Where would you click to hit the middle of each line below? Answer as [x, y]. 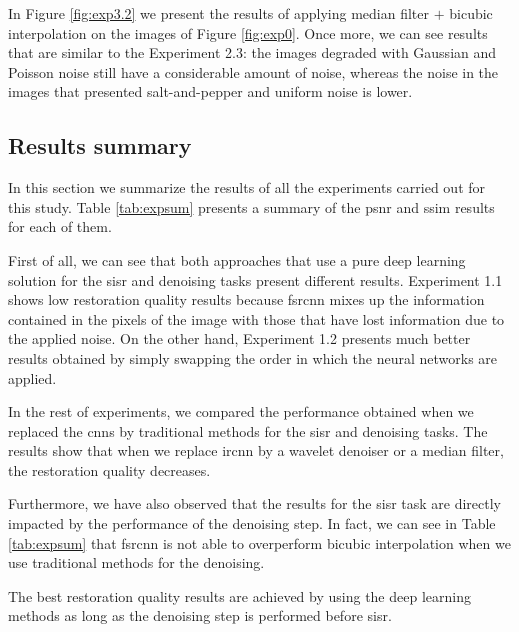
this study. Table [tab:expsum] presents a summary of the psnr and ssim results [251, 206]
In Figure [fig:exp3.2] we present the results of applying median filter [219, 13]
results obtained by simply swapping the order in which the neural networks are [253, 357]
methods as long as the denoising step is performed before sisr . [200, 615]
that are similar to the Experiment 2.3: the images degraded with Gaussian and [252, 52]
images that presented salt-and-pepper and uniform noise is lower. [210, 91]
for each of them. [60, 226]
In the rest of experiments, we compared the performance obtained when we [241, 411]
